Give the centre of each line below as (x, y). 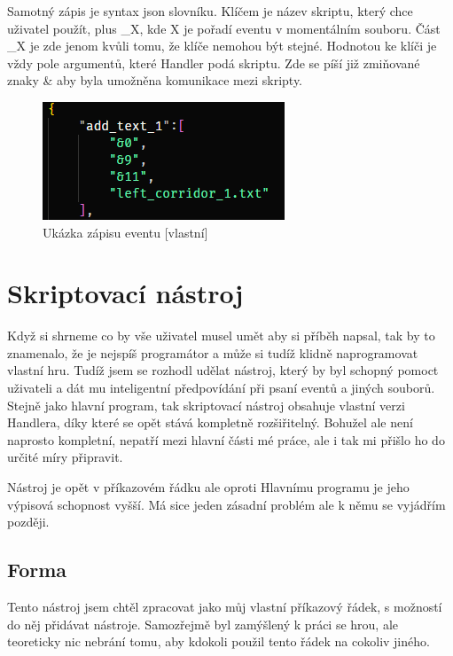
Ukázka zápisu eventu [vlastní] (125, 232)
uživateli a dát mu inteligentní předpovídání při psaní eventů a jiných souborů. (221, 388)
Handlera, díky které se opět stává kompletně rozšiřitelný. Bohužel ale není (210, 422)
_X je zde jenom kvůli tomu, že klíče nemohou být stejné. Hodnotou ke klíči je (222, 46)
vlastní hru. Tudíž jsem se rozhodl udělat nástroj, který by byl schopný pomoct (223, 370)
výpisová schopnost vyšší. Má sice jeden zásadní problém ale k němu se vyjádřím (226, 504)
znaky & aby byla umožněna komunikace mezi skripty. (155, 80)
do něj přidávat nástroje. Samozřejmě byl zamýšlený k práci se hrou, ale (203, 624)
